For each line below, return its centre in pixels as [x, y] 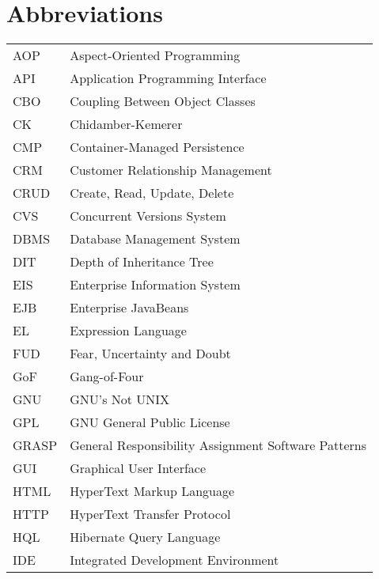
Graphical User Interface [138, 468]
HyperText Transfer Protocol [150, 514]
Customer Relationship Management [171, 170]
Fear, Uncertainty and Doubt [150, 354]
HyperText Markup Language [152, 491]
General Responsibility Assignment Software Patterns [218, 445]
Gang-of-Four [107, 377]
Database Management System [155, 239]
